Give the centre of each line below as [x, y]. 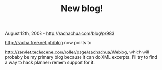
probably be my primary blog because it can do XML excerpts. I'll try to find [81, 57]
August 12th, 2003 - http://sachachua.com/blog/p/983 [60, 33]
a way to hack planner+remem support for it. [50, 62]
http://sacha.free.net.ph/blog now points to [48, 43]
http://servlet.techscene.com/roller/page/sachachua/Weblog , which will [77, 52]
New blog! [82, 9]
